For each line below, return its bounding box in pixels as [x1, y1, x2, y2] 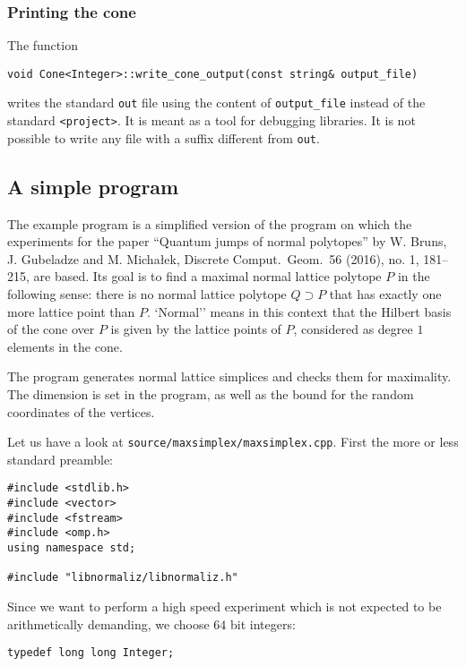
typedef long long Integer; [7, 646, 175, 660]
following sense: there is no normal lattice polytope [7, 285, 287, 303]
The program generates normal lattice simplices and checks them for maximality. [7, 367, 452, 386]
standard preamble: [7, 449, 114, 468]
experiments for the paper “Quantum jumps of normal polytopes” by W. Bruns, [7, 232, 447, 251]
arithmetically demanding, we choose [7, 614, 210, 633]
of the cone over [7, 320, 95, 338]
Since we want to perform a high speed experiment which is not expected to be [7, 597, 442, 616]
